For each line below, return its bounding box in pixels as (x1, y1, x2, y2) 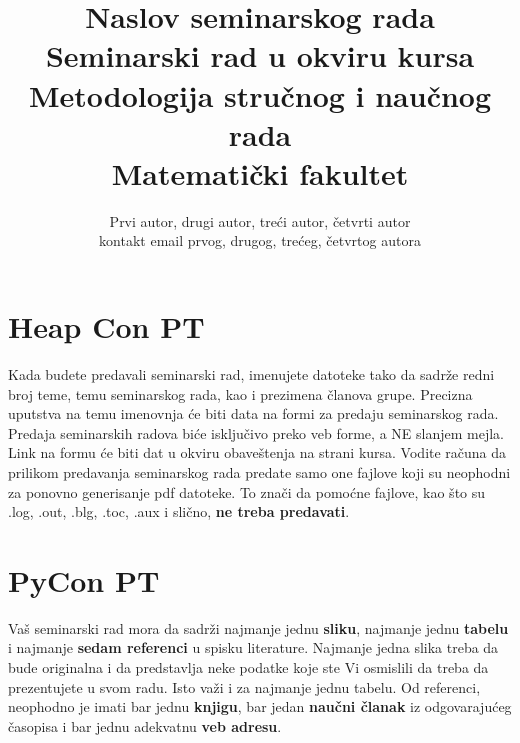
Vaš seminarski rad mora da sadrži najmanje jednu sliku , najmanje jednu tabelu (8, 617, 509, 638)
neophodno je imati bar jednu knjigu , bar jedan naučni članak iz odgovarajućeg (8, 696, 512, 717)
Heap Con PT (8, 306, 205, 347)
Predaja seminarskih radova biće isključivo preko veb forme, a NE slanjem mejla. (8, 422, 504, 443)
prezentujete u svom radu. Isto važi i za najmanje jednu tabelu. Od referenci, (8, 676, 481, 697)
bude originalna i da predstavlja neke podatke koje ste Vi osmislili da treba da (8, 657, 489, 678)
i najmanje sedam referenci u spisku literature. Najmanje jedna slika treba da (8, 637, 499, 658)
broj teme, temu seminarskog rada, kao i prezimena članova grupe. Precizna (8, 383, 473, 404)
